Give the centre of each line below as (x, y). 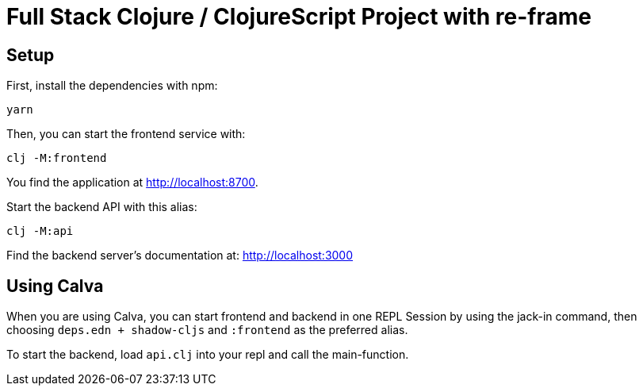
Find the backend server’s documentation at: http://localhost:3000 (180, 256)
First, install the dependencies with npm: (112, 86)
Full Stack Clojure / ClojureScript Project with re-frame (299, 17)
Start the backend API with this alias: (102, 207)
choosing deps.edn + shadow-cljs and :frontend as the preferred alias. (207, 330)
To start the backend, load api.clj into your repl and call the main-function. (208, 355)
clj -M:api (40, 231)
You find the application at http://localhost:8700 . (132, 183)
